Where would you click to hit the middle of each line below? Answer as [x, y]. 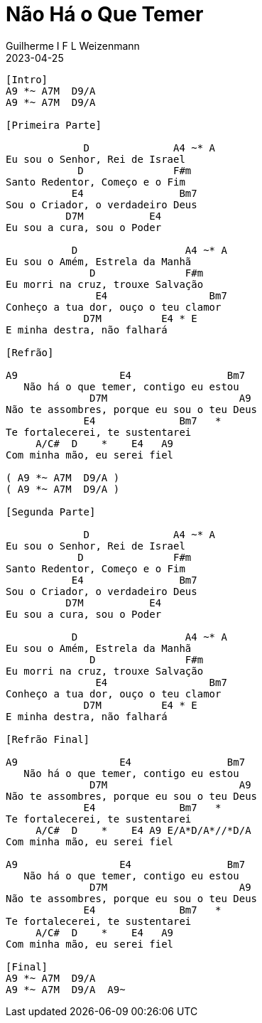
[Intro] [27, 79]
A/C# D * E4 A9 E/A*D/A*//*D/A [143, 830]
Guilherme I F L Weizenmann [73, 45]
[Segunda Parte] [51, 511]
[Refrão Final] [48, 739]
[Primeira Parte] [54, 125]
